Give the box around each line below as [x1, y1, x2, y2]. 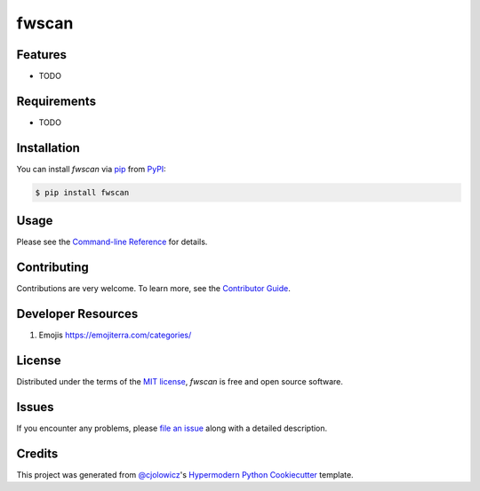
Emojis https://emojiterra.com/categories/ [38, 329, 192, 341]
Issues [16, 400, 54, 415]
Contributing [16, 260, 89, 275]
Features [16, 47, 67, 62]
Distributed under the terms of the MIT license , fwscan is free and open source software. [16, 376, 344, 387]
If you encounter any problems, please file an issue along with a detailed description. [16, 423, 328, 433]
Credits [16, 446, 59, 461]
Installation [16, 140, 80, 155]
